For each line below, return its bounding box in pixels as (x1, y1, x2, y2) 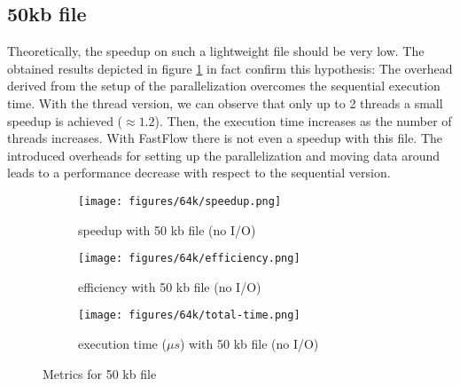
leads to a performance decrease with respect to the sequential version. (7, 163, 391, 182)
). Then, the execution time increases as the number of (154, 111, 452, 130)
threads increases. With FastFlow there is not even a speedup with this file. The (7, 129, 443, 147)
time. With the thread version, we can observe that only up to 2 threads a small (7, 93, 443, 112)
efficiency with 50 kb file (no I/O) (78, 277, 261, 295)
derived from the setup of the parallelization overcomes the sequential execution (7, 76, 441, 95)
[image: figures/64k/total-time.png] (78, 309, 300, 322)
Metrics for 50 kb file (43, 364, 157, 382)
